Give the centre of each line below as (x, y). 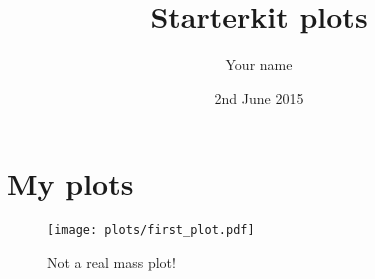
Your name (259, 64)
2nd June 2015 (259, 97)
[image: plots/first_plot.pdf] (151, 230)
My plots (70, 183)
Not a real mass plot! (111, 261)
